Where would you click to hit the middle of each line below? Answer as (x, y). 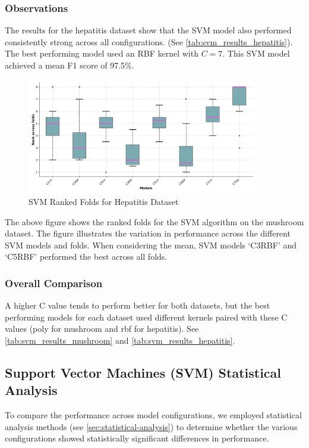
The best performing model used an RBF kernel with (102, 53)
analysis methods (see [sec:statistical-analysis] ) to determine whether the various (151, 426)
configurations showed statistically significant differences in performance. (137, 438)
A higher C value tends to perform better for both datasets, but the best (138, 305)
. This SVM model (256, 53)
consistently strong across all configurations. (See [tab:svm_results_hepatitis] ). (149, 41)
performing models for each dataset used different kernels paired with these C (146, 317)
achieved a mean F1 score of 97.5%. (70, 65)
